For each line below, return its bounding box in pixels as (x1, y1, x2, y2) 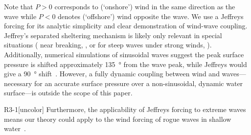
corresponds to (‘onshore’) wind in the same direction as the (54, 1, 235, 11)
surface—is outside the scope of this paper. (4, 88, 133, 98)
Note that (4, 1, 33, 11)
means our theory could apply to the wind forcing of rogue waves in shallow (4, 113, 231, 124)
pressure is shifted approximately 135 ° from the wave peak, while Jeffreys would (4, 59, 247, 69)
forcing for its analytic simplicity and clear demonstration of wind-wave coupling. (4, 21, 248, 31)
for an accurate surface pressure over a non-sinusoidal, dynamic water (34, 78, 243, 88)
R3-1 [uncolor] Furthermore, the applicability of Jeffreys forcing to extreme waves (4, 104, 246, 114)
